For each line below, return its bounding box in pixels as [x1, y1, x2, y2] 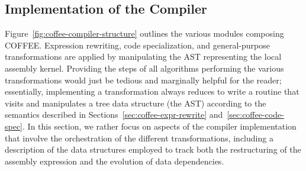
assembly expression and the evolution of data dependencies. [5, 154, 224, 167]
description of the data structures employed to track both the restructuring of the [5, 143, 301, 156]
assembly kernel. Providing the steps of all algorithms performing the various [5, 62, 284, 74]
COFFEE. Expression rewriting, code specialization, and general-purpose [5, 38, 270, 51]
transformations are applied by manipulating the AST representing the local [5, 50, 282, 63]
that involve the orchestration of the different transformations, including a [5, 131, 273, 144]
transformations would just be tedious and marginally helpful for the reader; [5, 73, 282, 86]
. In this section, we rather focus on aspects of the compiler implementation [22, 120, 297, 132]
